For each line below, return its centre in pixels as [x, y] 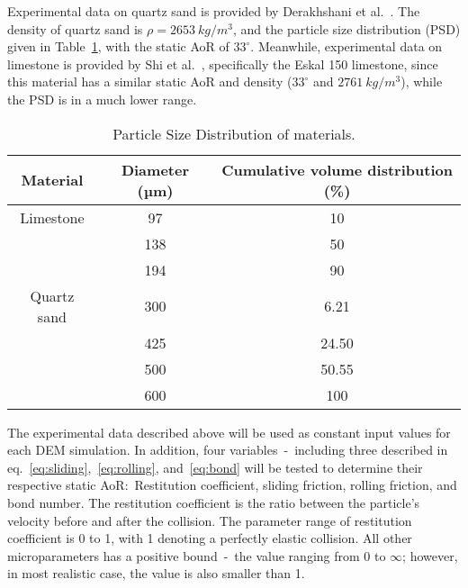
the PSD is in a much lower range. [102, 99]
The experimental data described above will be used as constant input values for [229, 432]
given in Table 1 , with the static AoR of [118, 46]
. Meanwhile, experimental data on [346, 46]
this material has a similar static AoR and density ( [150, 81]
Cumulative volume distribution [337, 169]
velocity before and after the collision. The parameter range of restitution [210, 520]
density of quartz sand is [75, 28]
